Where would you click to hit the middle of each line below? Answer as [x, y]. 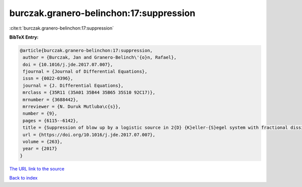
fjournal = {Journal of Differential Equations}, [85, 72]
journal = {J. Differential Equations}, [73, 85]
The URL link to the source [37, 168]
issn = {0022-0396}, [48, 78]
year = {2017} [40, 149]
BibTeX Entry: [24, 37]
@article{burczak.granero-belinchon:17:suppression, [86, 50]
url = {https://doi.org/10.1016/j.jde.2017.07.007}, [89, 135]
